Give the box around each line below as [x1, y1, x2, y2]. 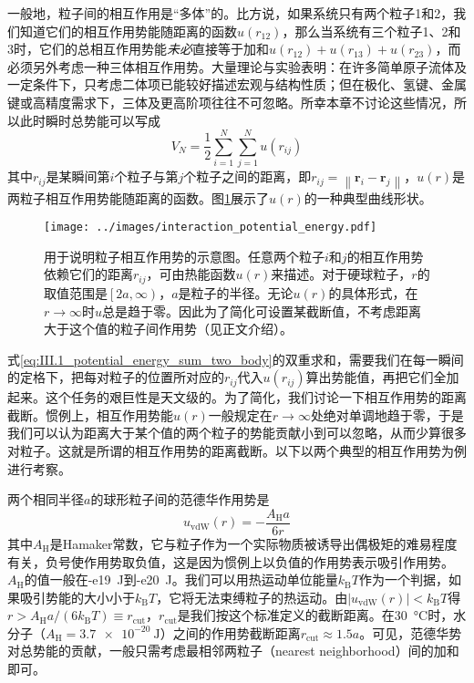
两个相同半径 [7, 490, 84, 509]
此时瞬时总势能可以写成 [19, 110, 160, 129]
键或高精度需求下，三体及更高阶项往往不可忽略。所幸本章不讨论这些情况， [7, 92, 454, 111]
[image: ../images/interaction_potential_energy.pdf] [44, 221, 377, 234]
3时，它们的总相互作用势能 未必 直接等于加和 [7, 39, 269, 58]
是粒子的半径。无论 [178, 283, 294, 302]
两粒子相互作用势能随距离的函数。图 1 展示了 [7, 188, 269, 207]
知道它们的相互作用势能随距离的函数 [19, 21, 237, 40]
